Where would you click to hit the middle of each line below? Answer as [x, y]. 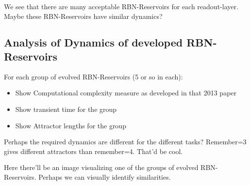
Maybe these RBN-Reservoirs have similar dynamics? [83, 16]
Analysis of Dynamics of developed [93, 42]
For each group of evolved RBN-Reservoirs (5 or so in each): [93, 76]
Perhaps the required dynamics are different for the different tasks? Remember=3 [125, 142]
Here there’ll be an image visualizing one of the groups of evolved [101, 167]
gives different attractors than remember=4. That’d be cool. [93, 151]
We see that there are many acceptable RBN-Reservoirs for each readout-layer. [121, 6]
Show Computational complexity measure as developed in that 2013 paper [126, 93]
